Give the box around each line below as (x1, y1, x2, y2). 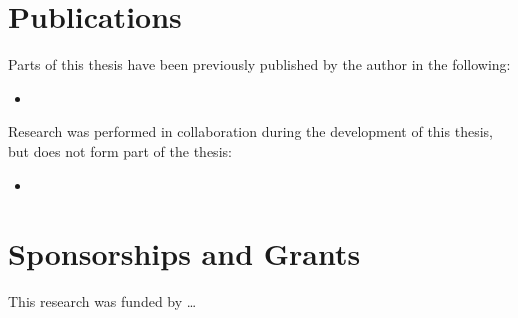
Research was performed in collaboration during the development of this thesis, (8, 121, 493, 142)
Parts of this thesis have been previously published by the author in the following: (8, 54, 511, 75)
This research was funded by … (8, 291, 197, 312)
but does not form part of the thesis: (8, 140, 232, 161)
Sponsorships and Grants (8, 233, 361, 274)
